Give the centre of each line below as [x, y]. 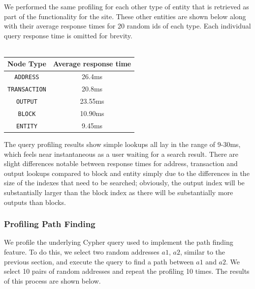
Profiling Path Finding [50, 224]
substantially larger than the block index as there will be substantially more [119, 192]
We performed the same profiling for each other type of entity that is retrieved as [127, 6]
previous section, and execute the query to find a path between [99, 261]
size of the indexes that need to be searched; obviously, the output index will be [124, 183]
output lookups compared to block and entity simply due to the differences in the [127, 173]
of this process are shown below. [52, 280]
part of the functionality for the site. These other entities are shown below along [125, 16]
